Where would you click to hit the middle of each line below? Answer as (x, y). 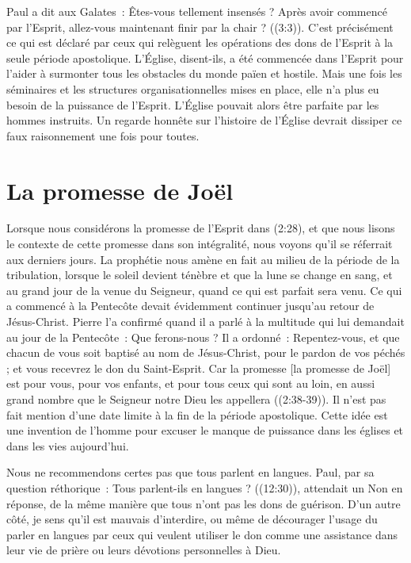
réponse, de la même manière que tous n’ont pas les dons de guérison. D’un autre (204, 503)
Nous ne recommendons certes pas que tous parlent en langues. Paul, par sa (190, 472)
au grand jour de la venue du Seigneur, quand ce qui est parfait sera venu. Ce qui (204, 290)
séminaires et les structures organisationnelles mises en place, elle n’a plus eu (193, 88)
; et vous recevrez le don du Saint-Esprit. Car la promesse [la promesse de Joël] (199, 368)
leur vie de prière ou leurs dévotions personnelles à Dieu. (144, 550)
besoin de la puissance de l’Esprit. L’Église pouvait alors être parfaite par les (193, 104)
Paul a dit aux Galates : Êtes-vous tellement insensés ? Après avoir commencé (197, 11)
